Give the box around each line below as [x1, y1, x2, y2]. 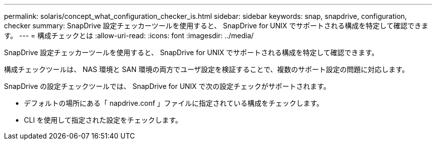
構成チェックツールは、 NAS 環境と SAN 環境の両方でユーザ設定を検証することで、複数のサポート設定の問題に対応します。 [4, 65, 409, 73]
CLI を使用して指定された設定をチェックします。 [24, 116, 183, 124]
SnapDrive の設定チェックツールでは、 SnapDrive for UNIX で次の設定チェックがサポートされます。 [4, 82, 330, 90]
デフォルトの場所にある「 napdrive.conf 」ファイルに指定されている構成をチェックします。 [24, 99, 324, 107]
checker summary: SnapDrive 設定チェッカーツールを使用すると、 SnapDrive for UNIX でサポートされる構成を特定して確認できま [4, 21, 429, 30]
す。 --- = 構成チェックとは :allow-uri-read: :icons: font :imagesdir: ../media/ [4, 31, 254, 40]
